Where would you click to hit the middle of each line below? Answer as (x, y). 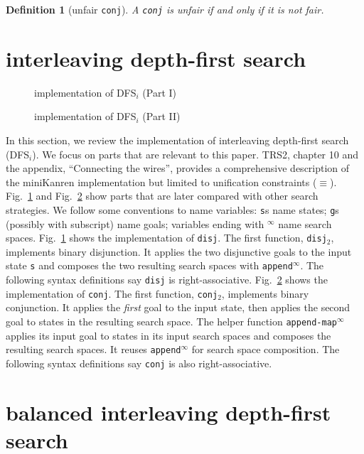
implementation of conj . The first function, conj (112, 293)
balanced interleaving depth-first (168, 412)
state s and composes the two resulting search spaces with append (149, 265)
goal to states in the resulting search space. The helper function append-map (172, 321)
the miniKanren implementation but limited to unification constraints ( (161, 182)
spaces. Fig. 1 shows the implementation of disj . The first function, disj (166, 238)
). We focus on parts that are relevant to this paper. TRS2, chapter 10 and (195, 154)
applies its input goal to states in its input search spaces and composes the (168, 335)
